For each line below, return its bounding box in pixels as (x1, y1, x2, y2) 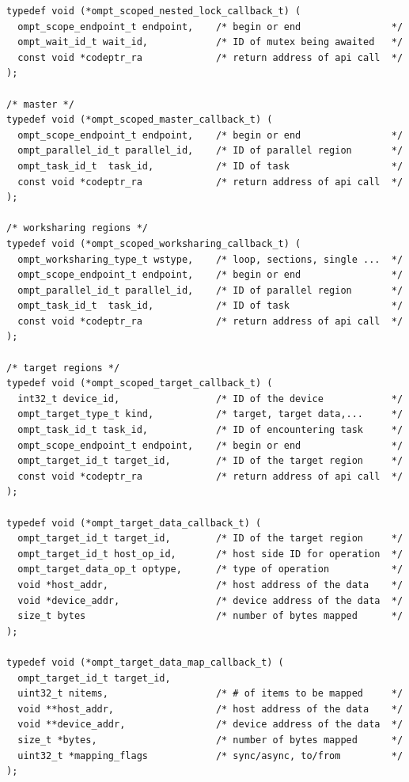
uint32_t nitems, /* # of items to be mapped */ (17, 688, 403, 700)
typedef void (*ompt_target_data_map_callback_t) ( (6, 656, 284, 668)
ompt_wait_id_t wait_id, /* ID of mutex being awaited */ (17, 36, 403, 48)
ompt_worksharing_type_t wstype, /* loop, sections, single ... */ (17, 253, 403, 265)
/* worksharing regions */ (6, 222, 148, 234)
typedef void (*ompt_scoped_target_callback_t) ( (6, 378, 273, 389)
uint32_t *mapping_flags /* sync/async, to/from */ (17, 750, 403, 761)
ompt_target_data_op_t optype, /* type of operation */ (17, 564, 403, 575)
